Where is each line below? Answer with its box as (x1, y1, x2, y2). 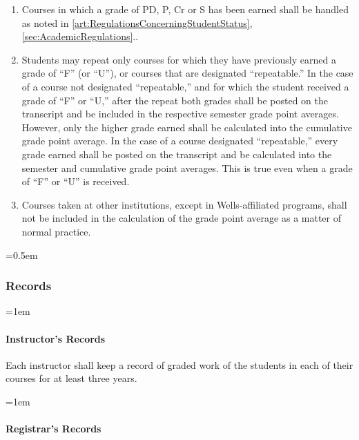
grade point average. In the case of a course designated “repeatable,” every (21, 133, 338, 148)
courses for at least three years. (6, 371, 137, 385)
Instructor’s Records (6, 331, 106, 345)
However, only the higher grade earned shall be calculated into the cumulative (21, 119, 352, 134)
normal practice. (21, 224, 91, 238)
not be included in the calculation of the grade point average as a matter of (21, 211, 341, 225)
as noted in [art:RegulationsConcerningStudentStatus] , (21, 15, 253, 30)
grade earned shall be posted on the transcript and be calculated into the (21, 146, 332, 161)
